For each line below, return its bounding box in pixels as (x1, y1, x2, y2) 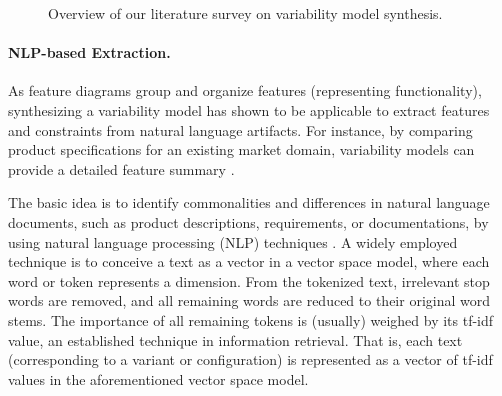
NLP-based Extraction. (8, 42, 171, 63)
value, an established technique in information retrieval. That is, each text (8, 329, 463, 350)
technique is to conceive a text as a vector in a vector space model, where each (8, 251, 490, 272)
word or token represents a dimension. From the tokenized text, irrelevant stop (8, 270, 490, 291)
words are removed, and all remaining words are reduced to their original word (8, 290, 490, 311)
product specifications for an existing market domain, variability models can (8, 139, 475, 160)
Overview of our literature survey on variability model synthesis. (48, 3, 443, 23)
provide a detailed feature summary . (8, 158, 235, 179)
